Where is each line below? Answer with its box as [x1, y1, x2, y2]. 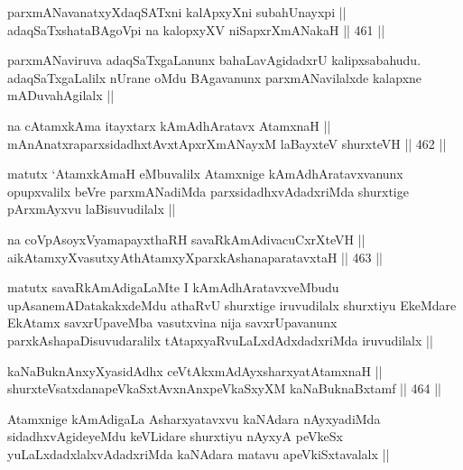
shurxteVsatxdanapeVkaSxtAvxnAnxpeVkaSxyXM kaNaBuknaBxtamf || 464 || [7, 379, 441, 398]
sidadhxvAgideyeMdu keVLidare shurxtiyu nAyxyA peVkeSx [7, 427, 343, 446]
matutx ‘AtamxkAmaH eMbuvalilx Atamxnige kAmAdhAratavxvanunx [7, 164, 403, 183]
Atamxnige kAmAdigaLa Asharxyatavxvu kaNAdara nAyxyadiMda [7, 409, 381, 428]
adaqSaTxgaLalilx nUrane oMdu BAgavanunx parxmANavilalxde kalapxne [7, 68, 422, 87]
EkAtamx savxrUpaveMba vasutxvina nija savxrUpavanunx [7, 313, 338, 332]
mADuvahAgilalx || [7, 86, 115, 105]
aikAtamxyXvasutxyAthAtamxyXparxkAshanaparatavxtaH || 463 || [7, 247, 384, 266]
